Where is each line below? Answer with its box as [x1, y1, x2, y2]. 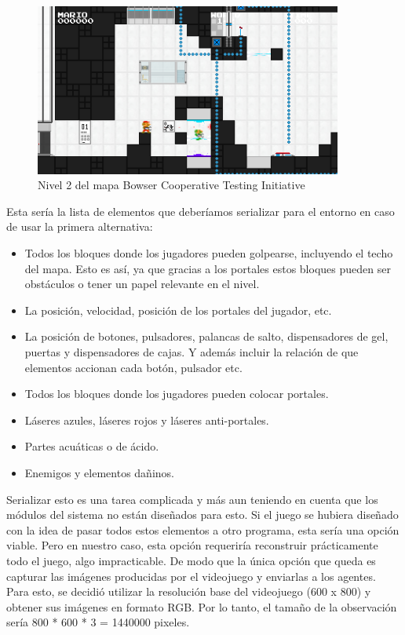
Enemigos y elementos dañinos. [24, 465, 174, 480]
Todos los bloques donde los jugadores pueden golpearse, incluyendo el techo [24, 245, 393, 261]
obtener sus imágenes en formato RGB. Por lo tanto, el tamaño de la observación [6, 598, 397, 615]
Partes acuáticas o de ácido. [24, 438, 159, 454]
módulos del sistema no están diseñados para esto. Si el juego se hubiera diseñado [6, 506, 399, 523]
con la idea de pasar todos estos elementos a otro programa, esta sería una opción [6, 521, 400, 538]
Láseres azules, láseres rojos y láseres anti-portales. [24, 411, 269, 428]
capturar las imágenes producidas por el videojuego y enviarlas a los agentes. [6, 567, 376, 584]
